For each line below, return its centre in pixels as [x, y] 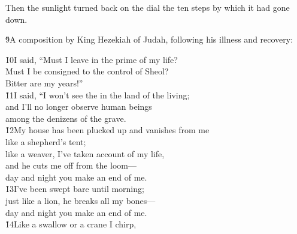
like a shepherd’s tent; [46, 141]
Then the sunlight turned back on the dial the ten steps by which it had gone [148, 7]
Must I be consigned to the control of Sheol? [87, 71]
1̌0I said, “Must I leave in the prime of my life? [92, 59]
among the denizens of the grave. [66, 118]
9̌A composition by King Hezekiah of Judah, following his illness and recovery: [149, 39]
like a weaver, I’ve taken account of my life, [85, 153]
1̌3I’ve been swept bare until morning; [75, 189]
